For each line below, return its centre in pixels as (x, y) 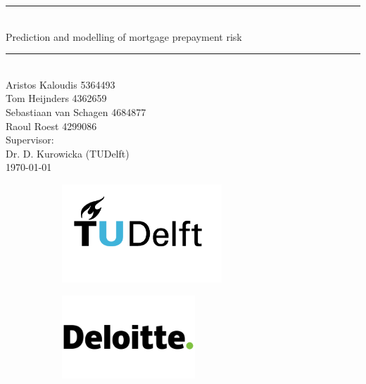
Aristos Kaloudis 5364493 (61, 84)
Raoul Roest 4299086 (51, 126)
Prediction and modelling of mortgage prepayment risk (124, 36)
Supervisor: (30, 140)
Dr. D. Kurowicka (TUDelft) (68, 153)
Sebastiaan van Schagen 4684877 (76, 111)
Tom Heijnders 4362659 (56, 98)
